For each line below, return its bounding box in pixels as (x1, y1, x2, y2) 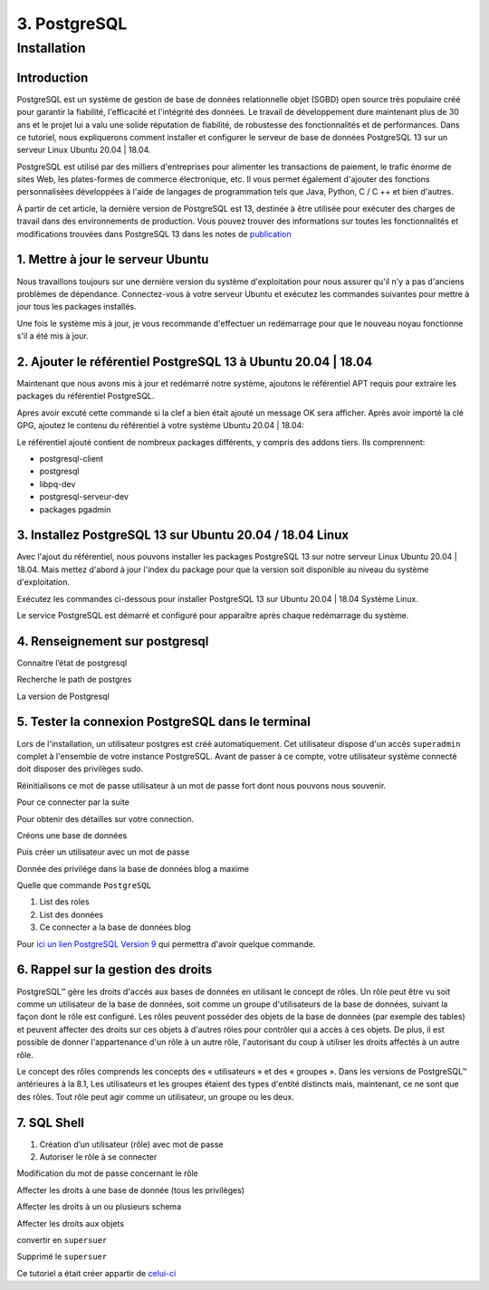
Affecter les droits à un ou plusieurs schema (16, 1201, 181, 1212)
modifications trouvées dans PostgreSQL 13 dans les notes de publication (16, 228, 292, 239)
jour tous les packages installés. (16, 301, 137, 312)
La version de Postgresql (16, 691, 110, 702)
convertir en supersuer (16, 1234, 108, 1245)
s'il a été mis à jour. (16, 330, 90, 341)
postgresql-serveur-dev (39, 492, 129, 502)
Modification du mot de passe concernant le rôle (16, 1168, 198, 1179)
